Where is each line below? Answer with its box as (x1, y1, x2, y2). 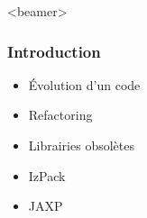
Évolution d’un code (28, 75, 141, 94)
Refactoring (28, 105, 93, 124)
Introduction (7, 40, 101, 62)
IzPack (28, 166, 66, 185)
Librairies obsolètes (28, 136, 134, 154)
